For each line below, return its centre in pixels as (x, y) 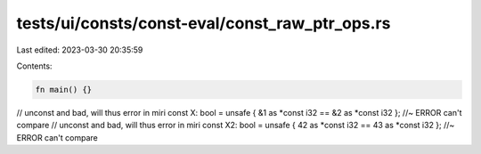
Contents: (34, 66)
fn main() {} (64, 89)
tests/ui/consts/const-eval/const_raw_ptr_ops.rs (204, 23)
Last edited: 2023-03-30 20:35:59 (80, 50)
